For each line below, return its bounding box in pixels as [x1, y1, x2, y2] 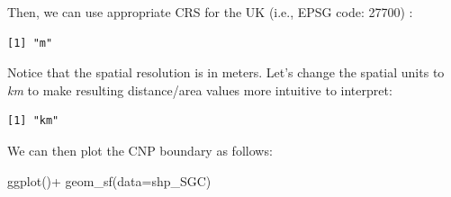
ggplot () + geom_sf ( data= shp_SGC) [7, 171, 212, 190]
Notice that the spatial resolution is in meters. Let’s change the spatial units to [7, 63, 445, 82]
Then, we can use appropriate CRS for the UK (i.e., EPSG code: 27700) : [7, 3, 413, 21]
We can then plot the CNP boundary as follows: [7, 140, 273, 159]
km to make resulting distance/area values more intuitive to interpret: [7, 80, 392, 99]
